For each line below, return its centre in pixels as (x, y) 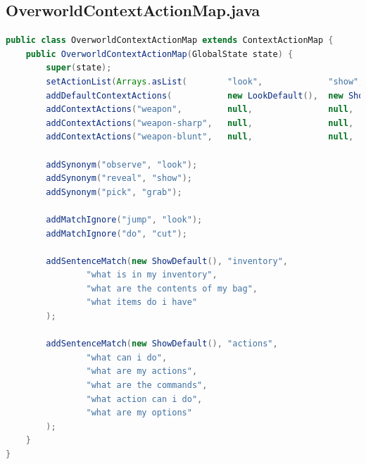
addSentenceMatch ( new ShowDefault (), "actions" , (162, 344)
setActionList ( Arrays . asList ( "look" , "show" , (205, 81)
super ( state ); (79, 68)
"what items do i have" (142, 302)
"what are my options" (139, 413)
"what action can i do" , (144, 399)
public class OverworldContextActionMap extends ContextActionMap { (170, 40)
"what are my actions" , (142, 371)
